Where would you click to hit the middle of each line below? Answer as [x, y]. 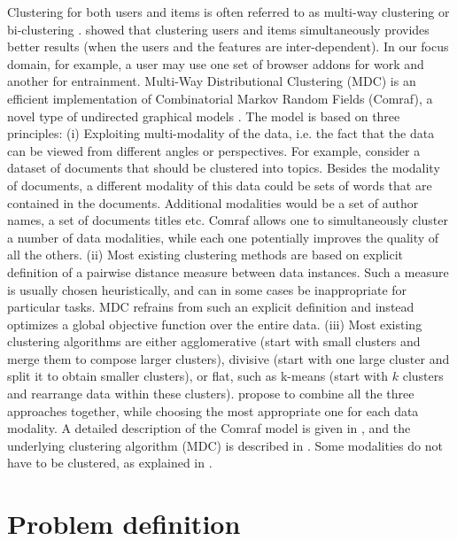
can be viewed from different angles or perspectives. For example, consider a [214, 150]
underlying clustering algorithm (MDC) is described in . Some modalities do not [225, 445]
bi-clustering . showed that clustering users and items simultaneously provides [218, 29]
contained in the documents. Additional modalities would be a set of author [213, 202]
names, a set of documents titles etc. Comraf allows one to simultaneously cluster [228, 220]
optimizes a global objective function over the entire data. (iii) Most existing [215, 324]
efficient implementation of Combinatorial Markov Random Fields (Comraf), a [220, 98]
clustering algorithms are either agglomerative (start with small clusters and [214, 341]
